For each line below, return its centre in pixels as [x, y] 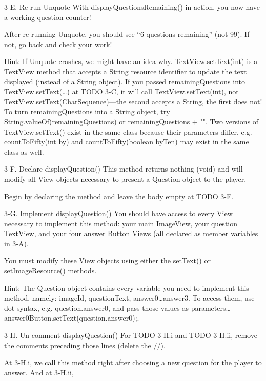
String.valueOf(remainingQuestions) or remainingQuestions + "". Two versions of [131, 121]
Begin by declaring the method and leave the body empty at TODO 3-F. [119, 196]
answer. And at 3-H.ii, [39, 372]
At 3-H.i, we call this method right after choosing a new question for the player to [133, 362]
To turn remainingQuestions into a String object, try [87, 111]
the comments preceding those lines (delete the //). [85, 345]
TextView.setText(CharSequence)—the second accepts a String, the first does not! [133, 101]
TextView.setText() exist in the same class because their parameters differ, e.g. [128, 131]
